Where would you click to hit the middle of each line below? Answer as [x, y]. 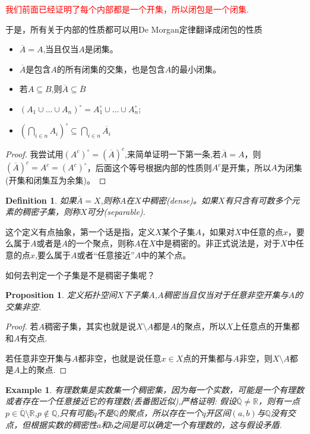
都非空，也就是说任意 [120, 358]
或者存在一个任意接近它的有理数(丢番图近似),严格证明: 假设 [121, 401]
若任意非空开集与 [39, 358]
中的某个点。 [166, 255]
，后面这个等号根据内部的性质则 [149, 167]
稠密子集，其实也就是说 [91, 326]
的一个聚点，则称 [101, 243]
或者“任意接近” [106, 255]
